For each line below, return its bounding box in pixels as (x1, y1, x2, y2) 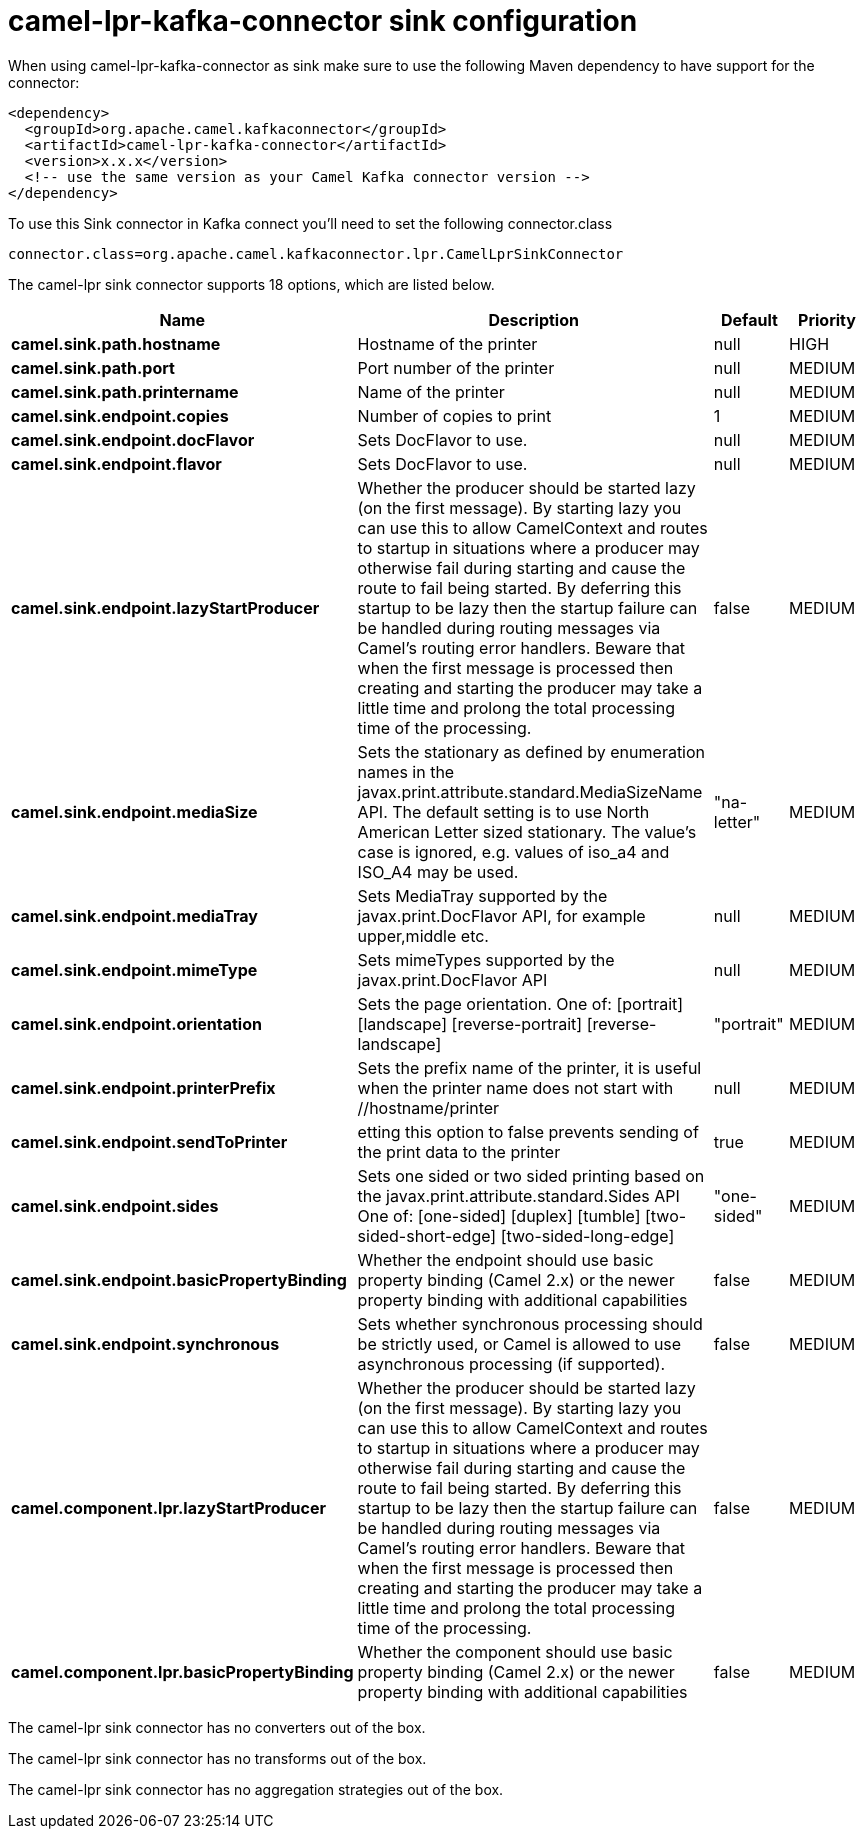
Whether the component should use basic (357, 1641, 673, 1662)
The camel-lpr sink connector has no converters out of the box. (8, 1718, 426, 1736)
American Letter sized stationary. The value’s (357, 821, 697, 842)
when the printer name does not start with (357, 1077, 674, 1098)
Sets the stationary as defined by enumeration (357, 741, 706, 762)
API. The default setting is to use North (357, 801, 650, 822)
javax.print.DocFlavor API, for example (357, 905, 646, 926)
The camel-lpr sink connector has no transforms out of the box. (8, 1749, 427, 1767)
